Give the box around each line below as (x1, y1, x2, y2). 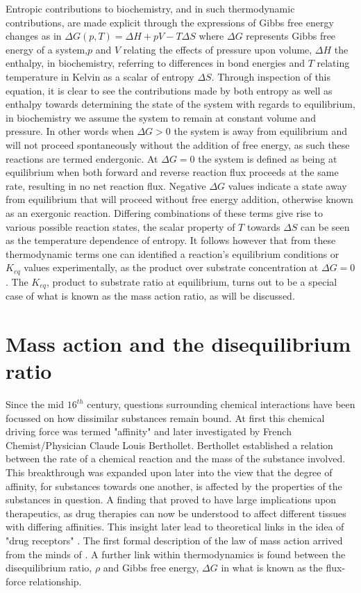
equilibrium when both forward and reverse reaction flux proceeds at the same (6, 165, 339, 179)
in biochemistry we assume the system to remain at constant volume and (6, 110, 316, 124)
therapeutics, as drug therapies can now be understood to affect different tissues (6, 505, 346, 520)
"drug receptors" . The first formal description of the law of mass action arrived (6, 533, 343, 548)
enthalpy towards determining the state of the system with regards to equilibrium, (6, 97, 355, 111)
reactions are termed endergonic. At (6, 151, 158, 165)
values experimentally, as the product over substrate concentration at (24, 260, 319, 275)
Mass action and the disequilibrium (6, 329, 351, 357)
